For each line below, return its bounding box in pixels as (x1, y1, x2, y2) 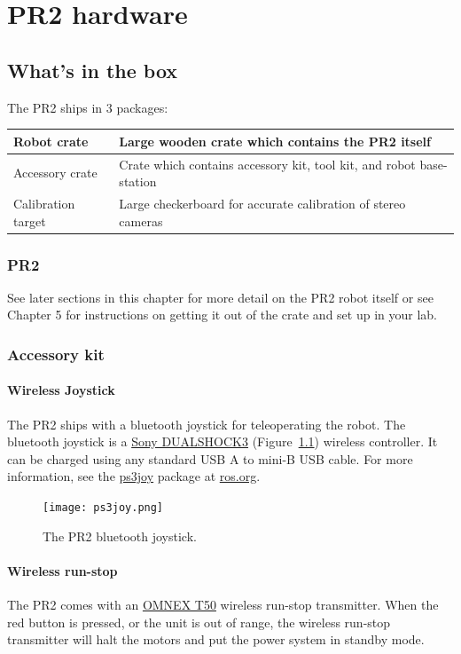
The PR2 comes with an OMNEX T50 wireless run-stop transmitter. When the (7, 595, 439, 614)
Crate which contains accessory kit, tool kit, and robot (119, 154, 416, 173)
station (119, 172, 157, 191)
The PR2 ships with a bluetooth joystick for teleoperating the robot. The (7, 414, 406, 433)
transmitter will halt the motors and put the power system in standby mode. (7, 630, 425, 649)
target (13, 211, 46, 230)
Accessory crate (13, 163, 98, 182)
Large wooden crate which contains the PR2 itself (119, 131, 431, 150)
